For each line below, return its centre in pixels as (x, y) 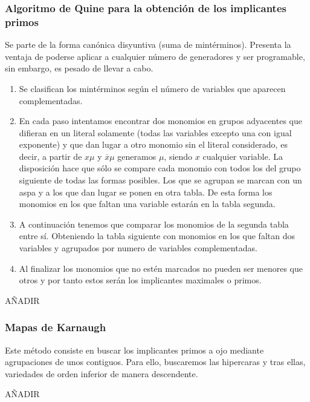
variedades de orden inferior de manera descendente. (102, 373)
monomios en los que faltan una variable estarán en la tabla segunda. (147, 204)
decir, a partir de (50, 156)
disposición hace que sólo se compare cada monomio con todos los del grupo (160, 168)
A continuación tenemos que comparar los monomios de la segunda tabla (154, 224)
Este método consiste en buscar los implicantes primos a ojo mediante (134, 350)
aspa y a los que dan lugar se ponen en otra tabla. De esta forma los (146, 192)
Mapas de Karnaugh (56, 327)
